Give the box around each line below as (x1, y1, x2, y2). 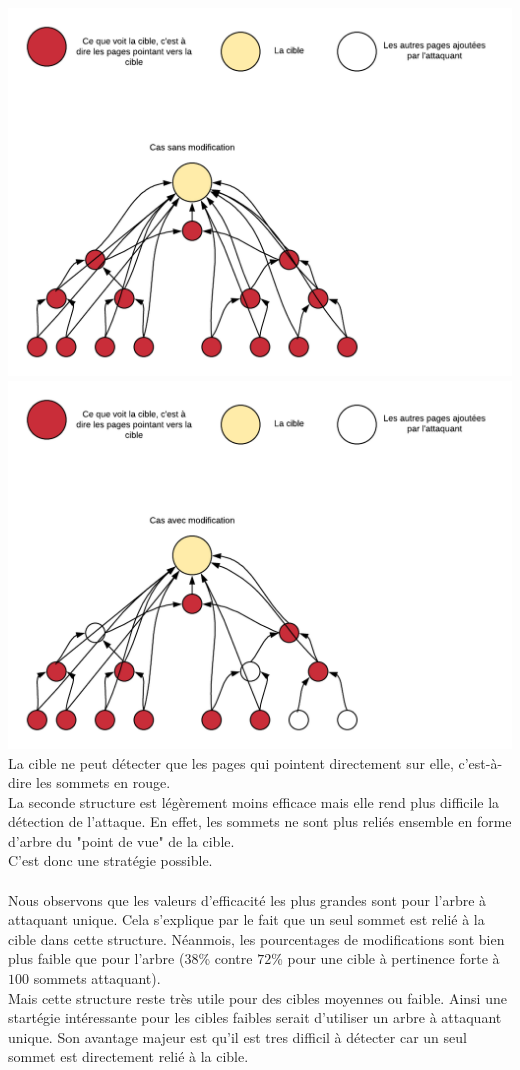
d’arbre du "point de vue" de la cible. (8, 830, 235, 851)
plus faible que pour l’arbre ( (8, 948, 185, 969)
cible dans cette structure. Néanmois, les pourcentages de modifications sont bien (8, 928, 505, 949)
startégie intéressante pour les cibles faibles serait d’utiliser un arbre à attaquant (8, 1007, 502, 1028)
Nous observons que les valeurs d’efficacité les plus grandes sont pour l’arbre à (8, 889, 487, 910)
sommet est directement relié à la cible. (8, 1046, 249, 1067)
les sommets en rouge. (36, 772, 171, 793)
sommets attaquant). (33, 968, 161, 989)
